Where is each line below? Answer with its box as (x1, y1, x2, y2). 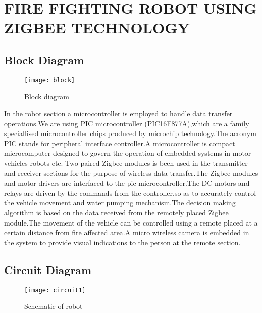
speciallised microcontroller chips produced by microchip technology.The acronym (4, 128, 256, 139)
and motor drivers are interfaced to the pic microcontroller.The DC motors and (4, 177, 250, 188)
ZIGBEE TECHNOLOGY (4, 17, 190, 38)
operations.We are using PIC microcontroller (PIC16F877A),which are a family (4, 118, 249, 128)
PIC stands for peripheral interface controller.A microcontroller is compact (4, 138, 235, 148)
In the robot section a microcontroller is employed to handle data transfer (4, 108, 233, 119)
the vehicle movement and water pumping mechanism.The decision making (4, 197, 236, 208)
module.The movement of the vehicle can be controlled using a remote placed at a (4, 217, 258, 228)
